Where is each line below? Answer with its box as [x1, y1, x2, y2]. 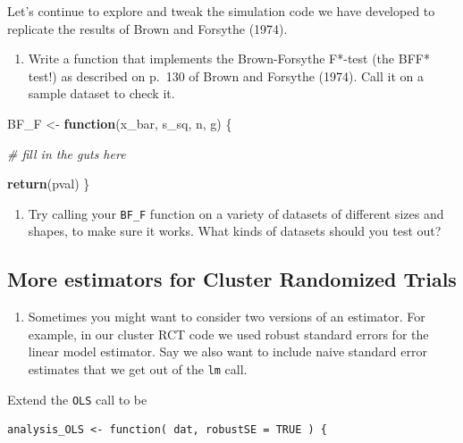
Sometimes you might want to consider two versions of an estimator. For [28, 307, 425, 326]
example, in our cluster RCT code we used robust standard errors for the [28, 324, 429, 343]
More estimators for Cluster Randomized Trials [7, 265, 457, 293]
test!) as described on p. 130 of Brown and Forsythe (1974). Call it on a [28, 66, 424, 85]
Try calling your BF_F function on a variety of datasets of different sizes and [28, 204, 444, 222]
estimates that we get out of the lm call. [28, 359, 248, 378]
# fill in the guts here [7, 144, 126, 163]
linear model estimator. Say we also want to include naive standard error [28, 342, 427, 361]
